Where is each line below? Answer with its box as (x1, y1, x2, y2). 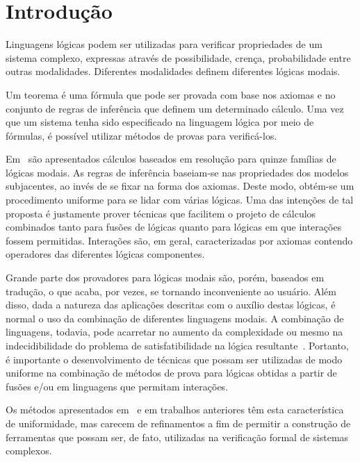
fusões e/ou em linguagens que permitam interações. (6, 379, 229, 393)
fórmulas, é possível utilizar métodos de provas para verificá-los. (6, 128, 277, 142)
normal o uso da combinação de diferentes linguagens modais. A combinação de (6, 311, 344, 325)
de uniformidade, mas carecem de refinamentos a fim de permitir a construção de (6, 415, 351, 430)
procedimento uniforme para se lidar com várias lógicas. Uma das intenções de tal (6, 192, 354, 207)
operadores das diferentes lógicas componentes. (6, 247, 205, 261)
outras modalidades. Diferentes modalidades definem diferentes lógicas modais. (6, 64, 341, 79)
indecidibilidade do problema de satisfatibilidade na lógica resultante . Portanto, (6, 338, 349, 352)
